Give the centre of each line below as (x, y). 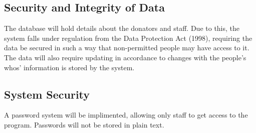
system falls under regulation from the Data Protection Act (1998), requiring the (128, 38)
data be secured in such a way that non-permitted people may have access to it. (127, 48)
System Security (47, 94)
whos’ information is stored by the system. (69, 67)
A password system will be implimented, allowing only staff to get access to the (126, 115)
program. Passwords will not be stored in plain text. (84, 124)
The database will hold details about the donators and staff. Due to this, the (122, 28)
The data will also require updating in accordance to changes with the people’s (125, 57)
